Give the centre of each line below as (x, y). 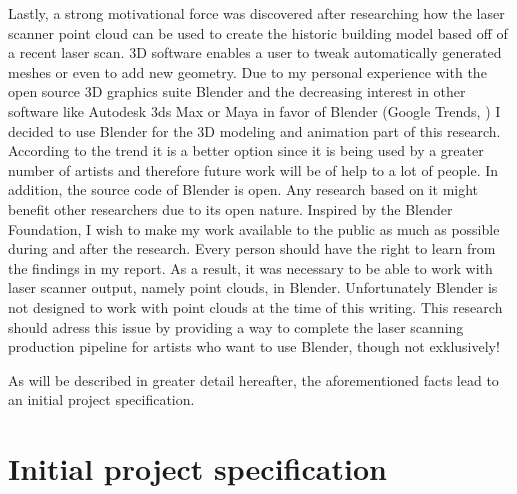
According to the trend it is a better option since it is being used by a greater (246, 150)
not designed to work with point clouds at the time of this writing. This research (255, 306)
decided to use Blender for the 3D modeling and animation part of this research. (254, 130)
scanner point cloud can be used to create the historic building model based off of (258, 32)
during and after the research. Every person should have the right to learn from (252, 248)
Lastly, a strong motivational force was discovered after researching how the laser (256, 13)
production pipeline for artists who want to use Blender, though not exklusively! (254, 346)
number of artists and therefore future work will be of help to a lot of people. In (253, 169)
